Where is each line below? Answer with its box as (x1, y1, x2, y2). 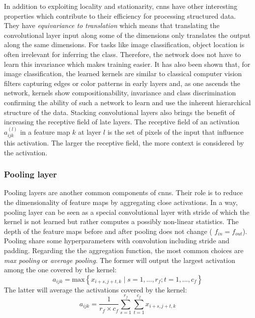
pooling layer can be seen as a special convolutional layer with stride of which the (4, 206, 250, 217)
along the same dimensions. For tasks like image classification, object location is (4, 39, 245, 50)
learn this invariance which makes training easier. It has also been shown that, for (4, 58, 251, 69)
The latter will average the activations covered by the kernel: (4, 284, 187, 294)
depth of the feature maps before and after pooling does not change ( (4, 226, 212, 236)
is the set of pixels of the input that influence (107, 126, 244, 137)
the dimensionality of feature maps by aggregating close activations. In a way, (4, 197, 238, 207)
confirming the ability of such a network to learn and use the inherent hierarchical (4, 97, 251, 107)
